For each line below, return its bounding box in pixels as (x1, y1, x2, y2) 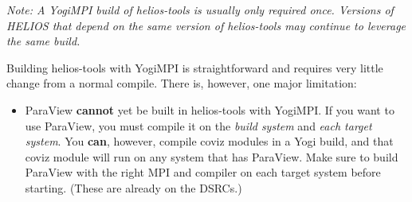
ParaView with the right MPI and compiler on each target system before (25, 164, 381, 181)
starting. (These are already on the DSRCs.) (25, 179, 242, 196)
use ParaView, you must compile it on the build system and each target (25, 117, 372, 134)
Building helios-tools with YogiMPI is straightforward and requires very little (6, 59, 383, 76)
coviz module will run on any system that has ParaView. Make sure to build (25, 148, 398, 165)
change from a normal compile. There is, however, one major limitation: (6, 75, 357, 91)
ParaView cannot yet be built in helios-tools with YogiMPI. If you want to (25, 101, 394, 118)
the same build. (6, 33, 80, 49)
